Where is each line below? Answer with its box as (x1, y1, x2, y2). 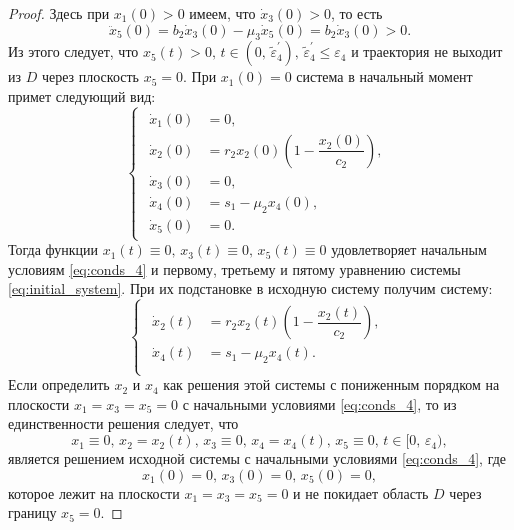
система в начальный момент (296, 66, 473, 87)
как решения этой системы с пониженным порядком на (163, 374, 500, 395)
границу (8, 502, 57, 523)
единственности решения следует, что (8, 413, 239, 434)
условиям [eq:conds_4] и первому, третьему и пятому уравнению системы (8, 258, 461, 279)
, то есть (330, 3, 383, 23)
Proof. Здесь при (8, 3, 110, 23)
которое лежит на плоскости (8, 482, 180, 503)
